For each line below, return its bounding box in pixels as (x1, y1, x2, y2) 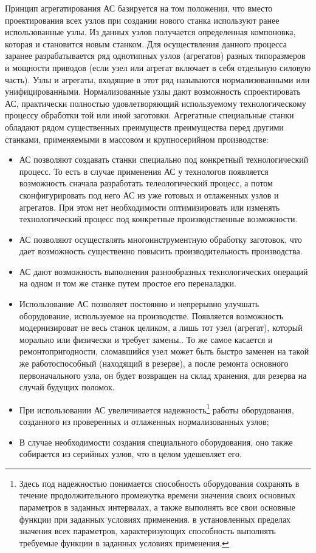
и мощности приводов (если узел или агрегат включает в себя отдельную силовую (5, 61, 311, 73)
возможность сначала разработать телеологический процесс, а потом (19, 177, 273, 189)
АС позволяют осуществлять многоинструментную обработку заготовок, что (19, 232, 302, 245)
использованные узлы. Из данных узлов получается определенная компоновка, (5, 25, 296, 38)
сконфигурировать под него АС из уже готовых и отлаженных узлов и (19, 188, 279, 201)
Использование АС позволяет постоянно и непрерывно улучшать (19, 297, 259, 310)
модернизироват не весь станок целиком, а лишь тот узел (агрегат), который (19, 321, 303, 334)
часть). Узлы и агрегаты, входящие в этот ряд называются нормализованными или (5, 73, 310, 86)
